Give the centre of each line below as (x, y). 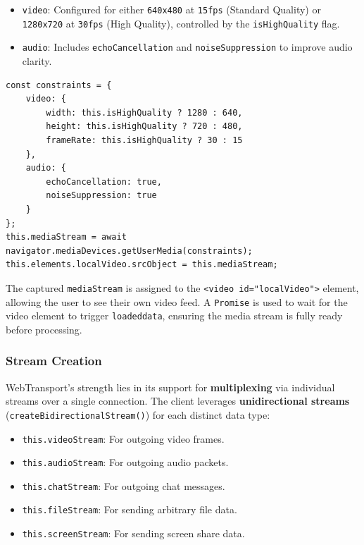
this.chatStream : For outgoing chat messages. (124, 485)
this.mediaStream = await (66, 237)
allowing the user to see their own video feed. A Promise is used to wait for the (177, 301)
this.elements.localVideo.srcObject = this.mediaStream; (142, 265)
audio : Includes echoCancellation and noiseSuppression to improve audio (187, 47)
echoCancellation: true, (104, 182)
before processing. (44, 329)
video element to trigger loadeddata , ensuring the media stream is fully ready (174, 316)
